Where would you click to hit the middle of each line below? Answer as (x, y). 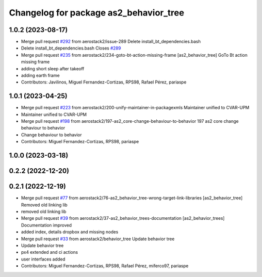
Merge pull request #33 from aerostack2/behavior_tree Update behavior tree (98, 239)
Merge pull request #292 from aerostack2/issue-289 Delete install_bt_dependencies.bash (111, 42)
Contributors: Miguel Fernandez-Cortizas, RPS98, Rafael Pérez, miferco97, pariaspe (105, 266)
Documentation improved (47, 225)
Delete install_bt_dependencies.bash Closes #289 (71, 48)
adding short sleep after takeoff (53, 68)
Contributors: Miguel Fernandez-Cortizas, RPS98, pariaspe (80, 142)
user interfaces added (43, 259)
